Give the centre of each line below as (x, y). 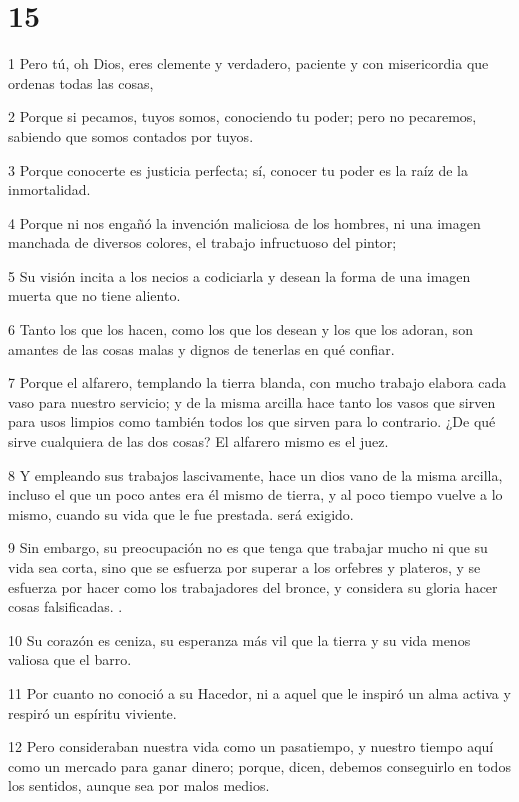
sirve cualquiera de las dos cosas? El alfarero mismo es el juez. (198, 441)
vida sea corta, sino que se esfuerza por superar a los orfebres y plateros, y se (244, 567)
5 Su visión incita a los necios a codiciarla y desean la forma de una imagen (239, 275)
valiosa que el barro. (70, 659)
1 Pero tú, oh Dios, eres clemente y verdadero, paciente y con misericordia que (248, 63)
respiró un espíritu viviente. (92, 712)
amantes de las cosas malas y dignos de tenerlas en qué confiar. (201, 348)
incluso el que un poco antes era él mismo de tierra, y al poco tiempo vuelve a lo (255, 494)
